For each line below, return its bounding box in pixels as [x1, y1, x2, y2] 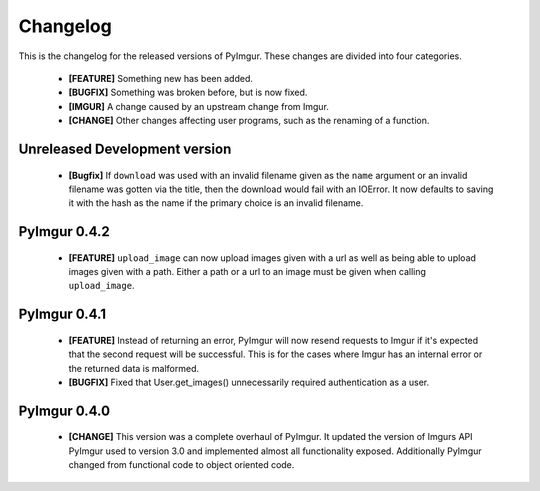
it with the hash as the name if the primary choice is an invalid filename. [68, 197, 364, 209]
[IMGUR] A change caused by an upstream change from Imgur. [68, 100, 330, 112]
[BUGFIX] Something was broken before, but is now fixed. [68, 86, 308, 99]
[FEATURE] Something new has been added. [68, 72, 254, 84]
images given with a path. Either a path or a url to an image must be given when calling [68, 266, 427, 278]
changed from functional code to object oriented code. [68, 459, 295, 471]
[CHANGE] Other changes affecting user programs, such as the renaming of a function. [68, 115, 430, 127]
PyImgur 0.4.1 [18, 306, 107, 323]
